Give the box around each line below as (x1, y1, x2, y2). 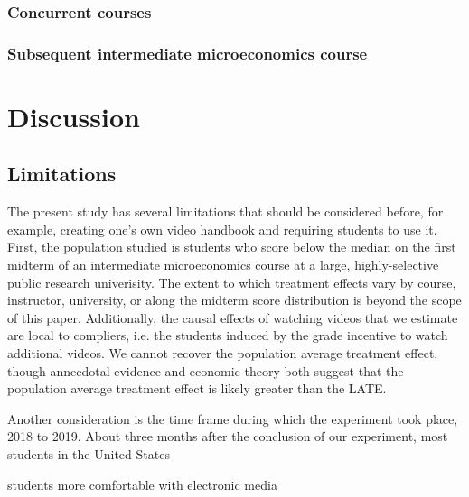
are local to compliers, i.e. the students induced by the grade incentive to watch (7, 326, 448, 345)
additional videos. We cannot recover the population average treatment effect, (7, 344, 438, 363)
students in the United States (7, 444, 170, 463)
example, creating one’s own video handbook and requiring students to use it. (7, 219, 437, 238)
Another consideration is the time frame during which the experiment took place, (7, 409, 458, 428)
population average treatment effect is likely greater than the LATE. (7, 379, 387, 398)
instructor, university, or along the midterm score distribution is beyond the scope (7, 290, 462, 309)
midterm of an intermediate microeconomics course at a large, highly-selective (7, 255, 439, 274)
